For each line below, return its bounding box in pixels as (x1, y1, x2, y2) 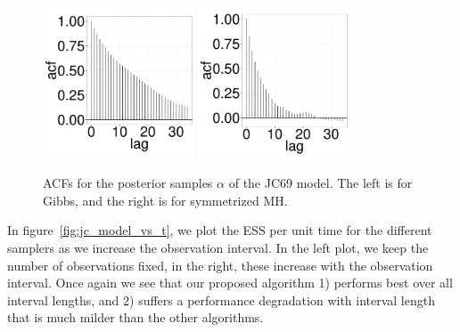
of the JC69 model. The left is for (228, 174, 413, 192)
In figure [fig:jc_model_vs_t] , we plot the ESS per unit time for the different (7, 221, 432, 239)
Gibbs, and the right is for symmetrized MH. (43, 190, 288, 209)
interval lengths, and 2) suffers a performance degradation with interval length (7, 290, 435, 309)
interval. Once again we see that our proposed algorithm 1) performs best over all (7, 273, 453, 292)
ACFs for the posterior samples (43, 174, 213, 192)
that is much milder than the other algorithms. (7, 308, 264, 327)
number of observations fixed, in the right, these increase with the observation (7, 255, 433, 274)
